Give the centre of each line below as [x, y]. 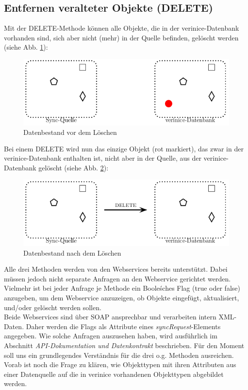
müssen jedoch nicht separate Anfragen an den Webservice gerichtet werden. [117, 278]
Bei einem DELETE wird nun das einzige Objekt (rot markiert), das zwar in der [124, 148]
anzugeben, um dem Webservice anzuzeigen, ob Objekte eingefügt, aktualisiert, [122, 298]
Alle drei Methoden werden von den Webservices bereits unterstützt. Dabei [116, 269]
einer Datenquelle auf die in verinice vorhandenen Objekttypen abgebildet [114, 374]
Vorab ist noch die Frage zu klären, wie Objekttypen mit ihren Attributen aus [120, 364]
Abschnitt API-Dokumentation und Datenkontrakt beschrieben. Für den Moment [124, 345]
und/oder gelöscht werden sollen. [53, 307]
